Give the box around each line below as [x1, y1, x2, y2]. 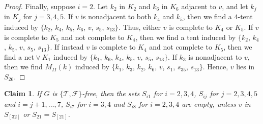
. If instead [50, 42, 84, 52]
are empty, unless [182, 98, 236, 109]
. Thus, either [119, 21, 161, 32]
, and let [222, 1, 248, 11]
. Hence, [202, 61, 228, 72]
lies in [236, 61, 255, 72]
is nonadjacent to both [81, 11, 152, 22]
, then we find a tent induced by [135, 31, 236, 42]
